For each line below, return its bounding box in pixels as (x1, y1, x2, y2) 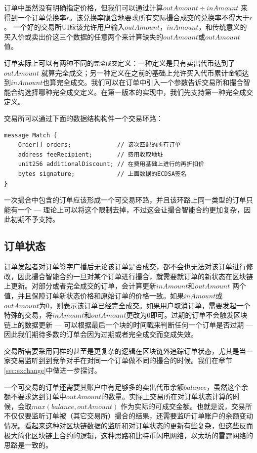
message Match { (4, 131, 57, 139)
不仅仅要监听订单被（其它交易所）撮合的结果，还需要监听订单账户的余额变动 (4, 411, 253, 421)
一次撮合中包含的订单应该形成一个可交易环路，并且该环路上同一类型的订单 (4, 195, 246, 205)
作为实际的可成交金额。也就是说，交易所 (121, 401, 253, 411)
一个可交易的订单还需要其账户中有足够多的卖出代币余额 (4, 381, 184, 392)
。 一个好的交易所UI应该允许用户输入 (4, 22, 125, 32)
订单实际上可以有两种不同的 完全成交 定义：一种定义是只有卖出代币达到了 (4, 57, 235, 68)
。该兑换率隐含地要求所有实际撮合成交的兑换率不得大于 (69, 12, 250, 22)
